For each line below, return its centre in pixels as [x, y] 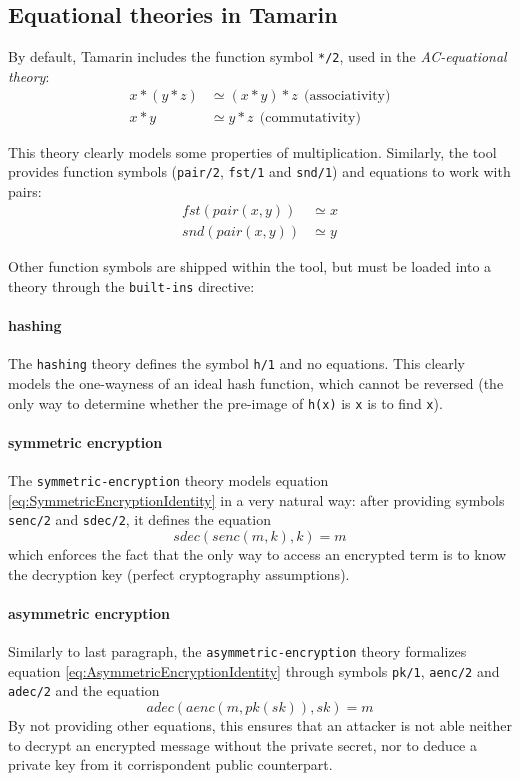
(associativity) [347, 96]
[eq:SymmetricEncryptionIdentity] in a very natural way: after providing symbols [256, 499]
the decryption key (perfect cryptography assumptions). [179, 573]
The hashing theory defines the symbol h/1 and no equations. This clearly [237, 363]
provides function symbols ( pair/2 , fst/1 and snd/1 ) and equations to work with [259, 171]
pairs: [25, 190]
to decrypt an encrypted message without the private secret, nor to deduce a [242, 744]
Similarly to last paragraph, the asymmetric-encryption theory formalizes [237, 651]
